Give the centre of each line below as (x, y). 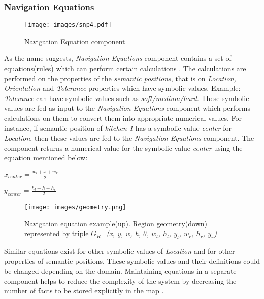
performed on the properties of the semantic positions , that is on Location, (120, 78)
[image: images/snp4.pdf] (68, 25)
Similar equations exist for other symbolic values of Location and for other (120, 251)
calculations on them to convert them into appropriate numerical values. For (123, 118)
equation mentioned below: (46, 158)
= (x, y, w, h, (121, 233)
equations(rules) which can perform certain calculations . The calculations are (125, 68)
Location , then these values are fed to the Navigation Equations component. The (129, 138)
